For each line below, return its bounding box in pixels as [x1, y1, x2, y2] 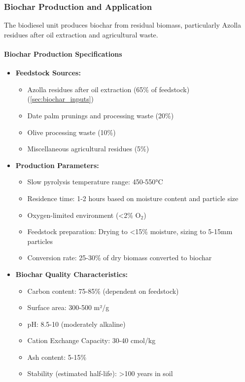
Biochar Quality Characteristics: [15, 269, 128, 279]
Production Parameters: [15, 160, 99, 170]
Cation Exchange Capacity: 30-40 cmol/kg [27, 335, 156, 346]
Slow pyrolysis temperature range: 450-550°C [27, 176, 163, 187]
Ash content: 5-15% [27, 351, 87, 362]
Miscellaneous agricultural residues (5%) [27, 143, 149, 154]
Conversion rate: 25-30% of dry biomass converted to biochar [27, 252, 212, 263]
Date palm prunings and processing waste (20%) [27, 110, 174, 120]
